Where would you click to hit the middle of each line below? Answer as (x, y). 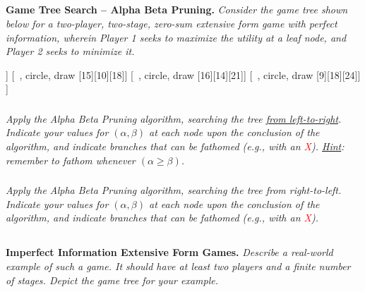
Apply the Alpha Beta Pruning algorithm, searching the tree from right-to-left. (174, 190)
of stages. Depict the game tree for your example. (112, 280)
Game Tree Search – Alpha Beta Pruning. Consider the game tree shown (177, 10)
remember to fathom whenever (71, 160)
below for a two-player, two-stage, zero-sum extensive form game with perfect (172, 23)
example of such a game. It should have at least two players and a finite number (178, 266)
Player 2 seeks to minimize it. (70, 51)
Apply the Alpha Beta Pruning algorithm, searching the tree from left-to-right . (174, 118)
